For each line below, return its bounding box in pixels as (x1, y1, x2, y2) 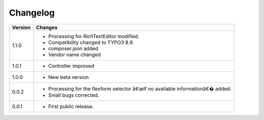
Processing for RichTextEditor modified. (48, 33, 139, 40)
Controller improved (48, 62, 94, 69)
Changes (36, 24, 58, 31)
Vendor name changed (48, 51, 101, 58)
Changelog (9, 7, 55, 18)
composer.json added (48, 45, 99, 52)
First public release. (48, 103, 94, 110)
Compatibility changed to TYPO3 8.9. (48, 39, 134, 46)
